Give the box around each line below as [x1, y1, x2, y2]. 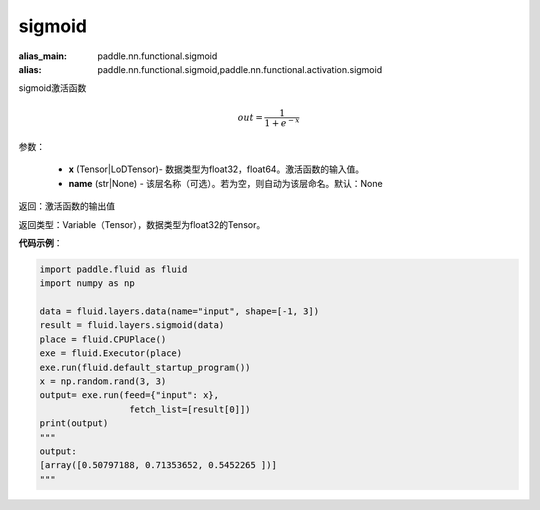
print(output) [39, 418, 109, 429]
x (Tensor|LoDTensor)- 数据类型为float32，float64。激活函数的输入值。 [68, 163, 365, 175]
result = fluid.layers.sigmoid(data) [39, 320, 225, 331]
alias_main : [18, 50, 67, 62]
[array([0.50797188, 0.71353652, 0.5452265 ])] [39, 460, 277, 471]
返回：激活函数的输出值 [18, 200, 115, 212]
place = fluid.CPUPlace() [39, 333, 167, 345]
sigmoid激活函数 [18, 82, 87, 94]
